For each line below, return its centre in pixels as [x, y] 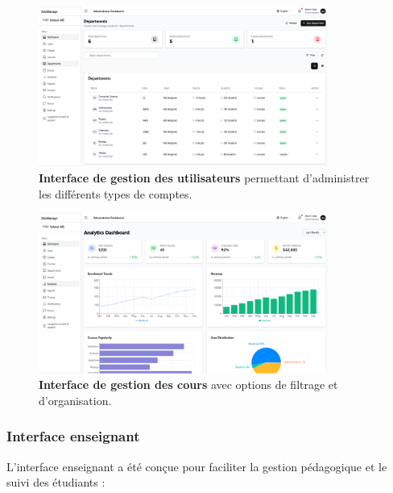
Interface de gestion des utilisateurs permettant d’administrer [204, 178]
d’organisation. [75, 400]
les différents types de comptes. [116, 193]
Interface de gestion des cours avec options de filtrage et [188, 384]
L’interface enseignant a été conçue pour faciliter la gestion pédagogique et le [197, 466]
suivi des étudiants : [56, 482]
